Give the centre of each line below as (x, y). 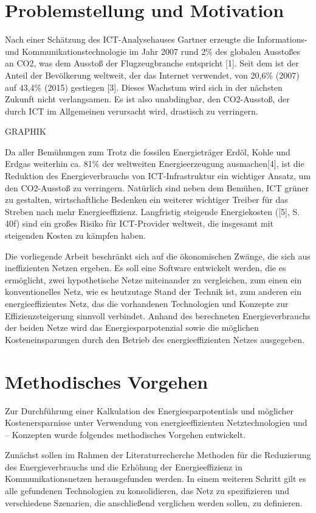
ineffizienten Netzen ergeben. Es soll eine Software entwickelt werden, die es (146, 268)
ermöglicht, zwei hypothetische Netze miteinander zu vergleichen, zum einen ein (153, 279)
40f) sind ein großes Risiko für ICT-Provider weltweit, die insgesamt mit (139, 223)
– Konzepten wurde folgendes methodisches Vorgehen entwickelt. (125, 434)
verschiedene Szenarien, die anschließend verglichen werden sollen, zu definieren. (154, 502)
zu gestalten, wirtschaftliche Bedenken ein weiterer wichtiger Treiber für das (146, 200)
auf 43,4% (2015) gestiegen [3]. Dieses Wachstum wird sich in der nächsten (144, 87)
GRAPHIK (26, 131)
